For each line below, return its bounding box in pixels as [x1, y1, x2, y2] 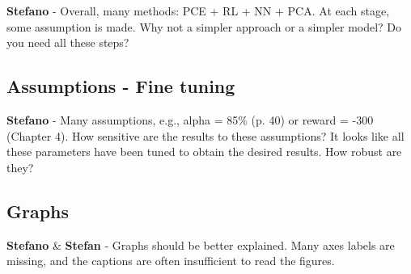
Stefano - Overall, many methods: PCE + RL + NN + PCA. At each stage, [6, 2, 390, 19]
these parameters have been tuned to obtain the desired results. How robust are [6, 143, 402, 160]
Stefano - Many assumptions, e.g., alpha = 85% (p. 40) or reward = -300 [6, 111, 374, 128]
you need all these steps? [6, 34, 129, 51]
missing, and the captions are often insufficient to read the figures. [6, 252, 335, 269]
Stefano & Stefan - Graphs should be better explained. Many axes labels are [6, 236, 395, 253]
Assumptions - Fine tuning [6, 74, 235, 99]
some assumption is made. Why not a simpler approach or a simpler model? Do [6, 18, 402, 35]
